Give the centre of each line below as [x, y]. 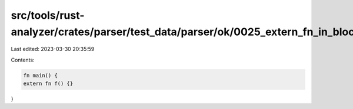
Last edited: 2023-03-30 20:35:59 [53, 49]
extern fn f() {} [48, 84]
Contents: [23, 60]
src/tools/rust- [48, 15]
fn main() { [41, 75]
